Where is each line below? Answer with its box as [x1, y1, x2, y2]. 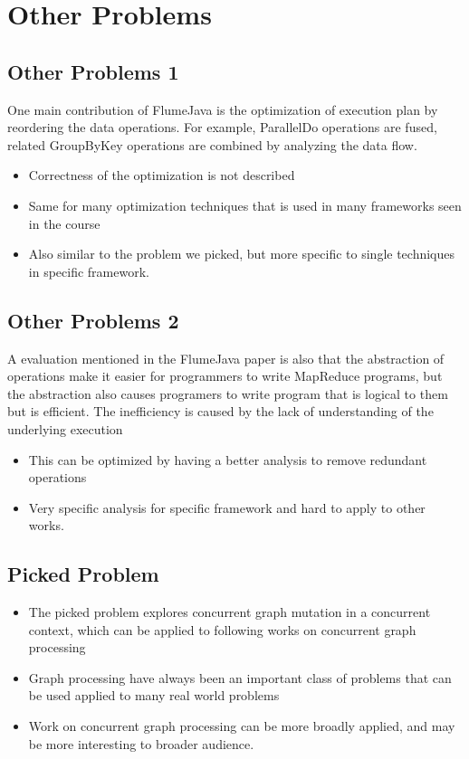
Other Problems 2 [7, 306, 179, 334]
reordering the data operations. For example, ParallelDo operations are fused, [7, 118, 437, 137]
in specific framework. [28, 261, 149, 280]
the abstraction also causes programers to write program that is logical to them [7, 384, 448, 403]
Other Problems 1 [7, 57, 179, 85]
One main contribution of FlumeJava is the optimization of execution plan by [7, 100, 438, 119]
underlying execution [7, 419, 123, 438]
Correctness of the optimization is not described [28, 166, 295, 185]
